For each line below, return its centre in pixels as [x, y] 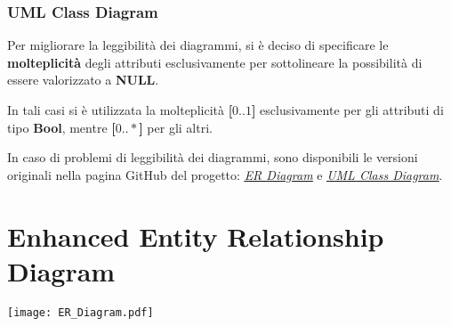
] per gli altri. [176, 127]
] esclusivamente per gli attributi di [347, 110]
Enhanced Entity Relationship [196, 236]
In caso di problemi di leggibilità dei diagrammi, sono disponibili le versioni [213, 157]
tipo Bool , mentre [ [61, 127]
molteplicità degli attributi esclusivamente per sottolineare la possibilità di [215, 62]
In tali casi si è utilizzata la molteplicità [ [120, 110]
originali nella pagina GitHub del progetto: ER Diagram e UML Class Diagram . [225, 174]
